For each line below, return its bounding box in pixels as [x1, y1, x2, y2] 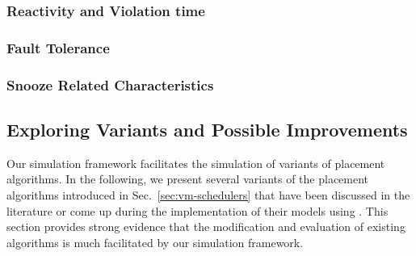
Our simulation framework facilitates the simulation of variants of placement [6, 154, 385, 171]
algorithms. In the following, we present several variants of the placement [6, 170, 369, 187]
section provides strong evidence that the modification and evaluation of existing [6, 218, 405, 235]
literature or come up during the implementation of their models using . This [6, 202, 389, 219]
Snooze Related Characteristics [6, 74, 214, 94]
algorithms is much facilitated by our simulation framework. [6, 233, 304, 250]
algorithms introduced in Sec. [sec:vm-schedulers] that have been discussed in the [6, 186, 410, 203]
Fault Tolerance [6, 37, 110, 57]
